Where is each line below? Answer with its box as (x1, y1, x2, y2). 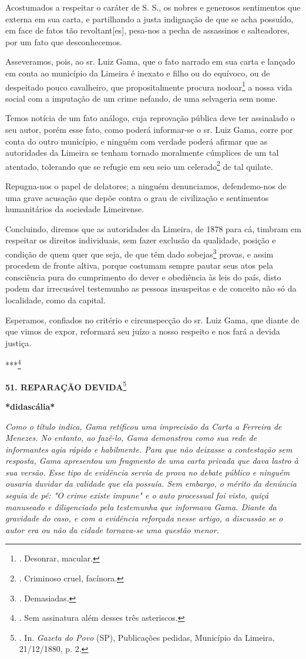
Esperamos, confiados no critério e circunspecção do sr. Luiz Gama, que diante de (5, 313, 300, 326)
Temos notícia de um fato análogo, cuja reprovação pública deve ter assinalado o (5, 112, 295, 124)
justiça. (5, 336, 32, 349)
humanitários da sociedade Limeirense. (5, 203, 144, 215)
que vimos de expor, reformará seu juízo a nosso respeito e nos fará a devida (5, 325, 280, 337)
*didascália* (5, 400, 55, 412)
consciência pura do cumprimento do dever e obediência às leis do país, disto (5, 270, 281, 283)
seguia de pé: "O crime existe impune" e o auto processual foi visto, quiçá (5, 489, 269, 501)
